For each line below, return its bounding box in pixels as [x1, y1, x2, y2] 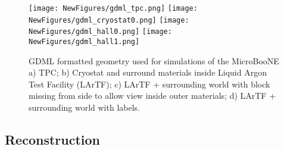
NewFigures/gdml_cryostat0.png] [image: [29, 15, 189, 24]
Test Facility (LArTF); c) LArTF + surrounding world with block [29, 77, 270, 90]
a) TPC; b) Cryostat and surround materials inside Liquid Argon [29, 66, 267, 79]
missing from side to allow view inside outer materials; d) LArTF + [29, 89, 276, 102]
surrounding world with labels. [29, 101, 140, 113]
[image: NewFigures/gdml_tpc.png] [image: [29, 4, 198, 12]
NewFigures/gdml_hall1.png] [29, 37, 140, 46]
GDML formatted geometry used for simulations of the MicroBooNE [29, 54, 279, 67]
